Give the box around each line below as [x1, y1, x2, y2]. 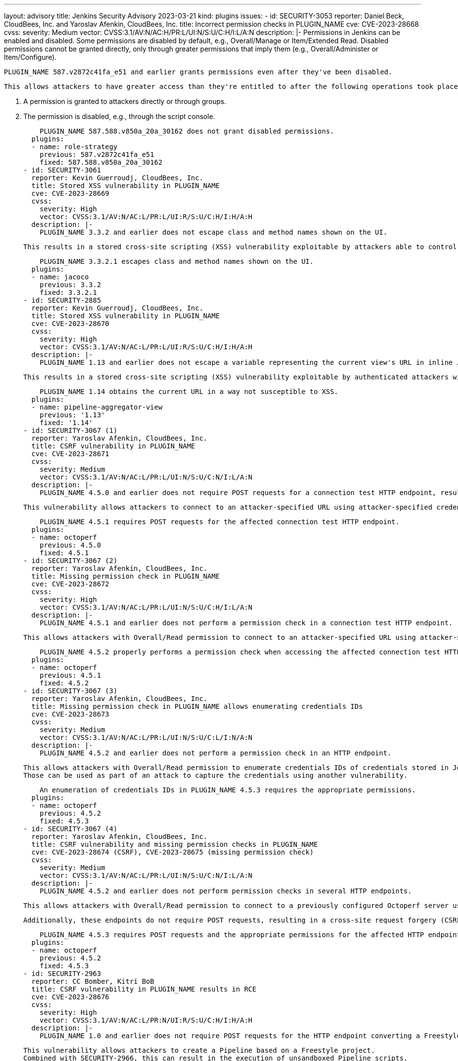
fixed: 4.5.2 [39, 679, 89, 687]
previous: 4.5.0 [39, 541, 101, 549]
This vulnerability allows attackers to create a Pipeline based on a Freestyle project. [23, 1046, 375, 1054]
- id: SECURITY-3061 [23, 166, 101, 174]
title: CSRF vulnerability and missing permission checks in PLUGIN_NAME [31, 840, 318, 848]
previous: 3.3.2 [39, 281, 101, 289]
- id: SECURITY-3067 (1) [23, 427, 117, 434]
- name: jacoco [31, 273, 89, 281]
